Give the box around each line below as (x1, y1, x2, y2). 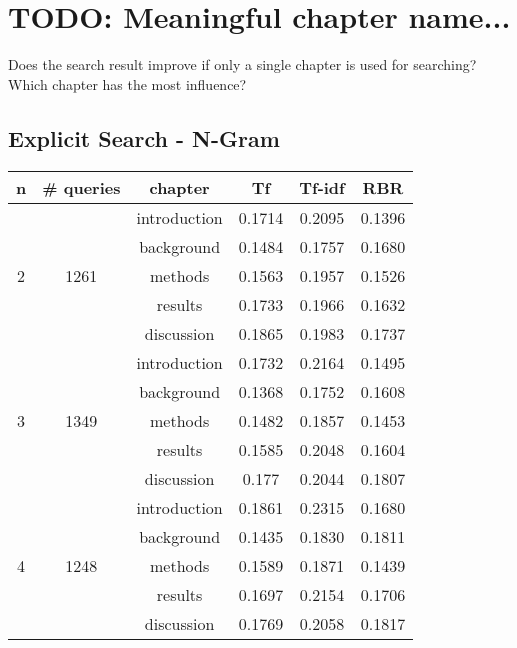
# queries (42, 175, 121, 199)
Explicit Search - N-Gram (8, 122, 280, 153)
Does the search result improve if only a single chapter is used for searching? (8, 54, 477, 75)
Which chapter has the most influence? (8, 73, 247, 94)
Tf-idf (299, 175, 345, 199)
